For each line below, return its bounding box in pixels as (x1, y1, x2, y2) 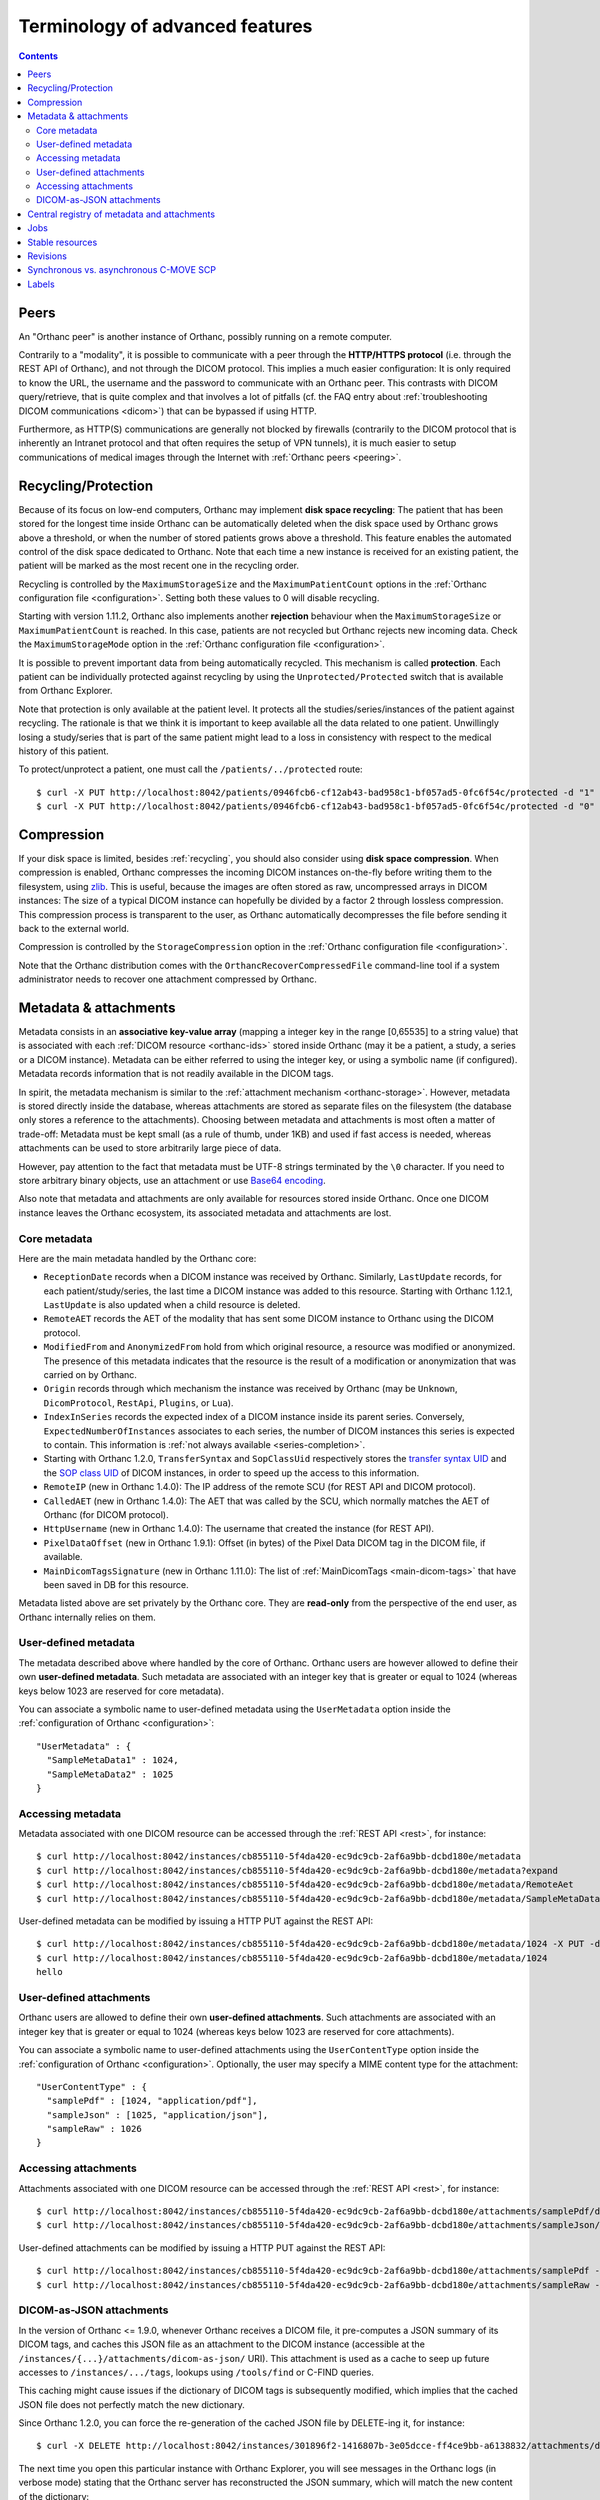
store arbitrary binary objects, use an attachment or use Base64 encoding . (18, 1175, 326, 1186)
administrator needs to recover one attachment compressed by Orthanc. (18, 973, 317, 985)
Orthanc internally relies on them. (18, 1611, 157, 1623)
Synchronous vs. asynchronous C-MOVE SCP (27, 264, 217, 276)
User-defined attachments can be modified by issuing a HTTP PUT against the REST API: (18, 2241, 386, 2254)
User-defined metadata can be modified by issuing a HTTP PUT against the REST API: (18, 1915, 374, 1927)
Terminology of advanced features (18, 15, 313, 37)
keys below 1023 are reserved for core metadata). (18, 1685, 225, 1697)
